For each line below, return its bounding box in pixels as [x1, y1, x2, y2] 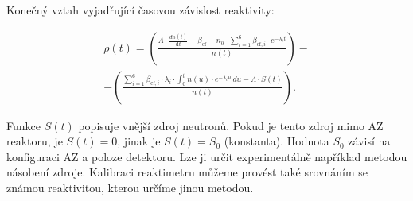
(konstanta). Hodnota [224, 133, 329, 149]
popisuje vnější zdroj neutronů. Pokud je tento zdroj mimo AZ [78, 117, 384, 133]
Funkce [6, 117, 41, 133]
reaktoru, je [6, 133, 63, 149]
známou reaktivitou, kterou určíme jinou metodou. [6, 180, 254, 196]
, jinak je [117, 133, 161, 149]
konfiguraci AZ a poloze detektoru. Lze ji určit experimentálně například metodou [6, 148, 407, 164]
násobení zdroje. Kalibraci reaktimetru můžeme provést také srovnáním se [6, 164, 368, 180]
